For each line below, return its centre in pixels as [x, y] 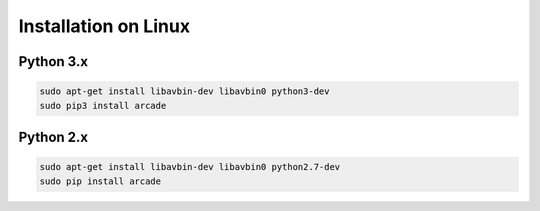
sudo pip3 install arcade [103, 105]
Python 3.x [53, 61]
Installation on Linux [104, 26]
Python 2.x [53, 136]
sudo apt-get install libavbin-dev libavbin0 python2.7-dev [190, 167]
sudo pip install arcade [100, 181]
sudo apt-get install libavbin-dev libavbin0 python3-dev [184, 91]
